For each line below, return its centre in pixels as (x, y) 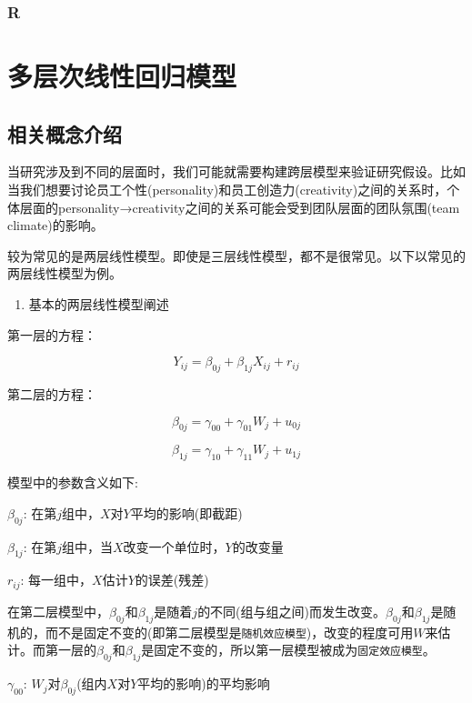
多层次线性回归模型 (122, 76)
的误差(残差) (172, 580)
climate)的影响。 (55, 225)
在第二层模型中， (58, 611)
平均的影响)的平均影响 (204, 683)
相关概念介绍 (65, 133)
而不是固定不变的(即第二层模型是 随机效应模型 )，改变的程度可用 (229, 632)
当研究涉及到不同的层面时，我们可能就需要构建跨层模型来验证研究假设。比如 (236, 171)
